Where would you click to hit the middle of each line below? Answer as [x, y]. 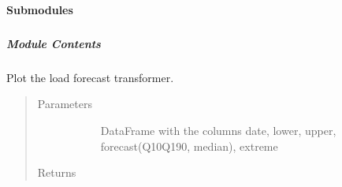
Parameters [65, 104]
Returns [57, 172]
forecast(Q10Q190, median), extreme [189, 146]
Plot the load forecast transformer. [90, 77]
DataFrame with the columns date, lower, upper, [218, 131]
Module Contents [54, 43]
